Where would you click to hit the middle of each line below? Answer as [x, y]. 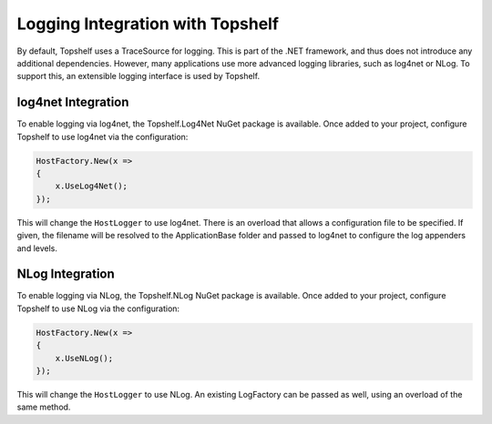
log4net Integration [73, 102]
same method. [44, 407]
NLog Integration [66, 274]
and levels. [37, 248]
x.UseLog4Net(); [91, 186]
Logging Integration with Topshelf [148, 24]
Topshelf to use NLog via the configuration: [98, 308]
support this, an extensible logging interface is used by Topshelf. [138, 76]
